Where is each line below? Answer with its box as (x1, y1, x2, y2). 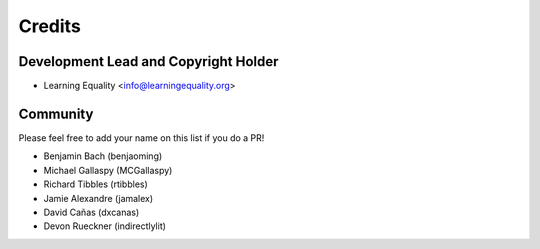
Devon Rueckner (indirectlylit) (43, 220, 167, 232)
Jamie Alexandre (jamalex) (43, 192, 154, 204)
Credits (18, 15, 82, 37)
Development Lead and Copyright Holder (18, 53, 279, 70)
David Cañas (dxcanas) (43, 206, 140, 218)
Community (18, 105, 94, 122)
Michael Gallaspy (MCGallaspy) (43, 164, 173, 176)
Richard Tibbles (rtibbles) (43, 178, 149, 190)
